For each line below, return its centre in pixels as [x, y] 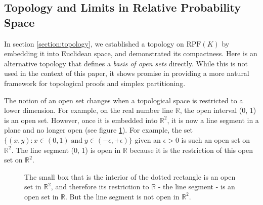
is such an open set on [216, 139]
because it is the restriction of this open [191, 150]
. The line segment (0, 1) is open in [66, 150]
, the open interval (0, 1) [218, 110]
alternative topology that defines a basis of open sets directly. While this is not [126, 63]
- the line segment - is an [196, 187]
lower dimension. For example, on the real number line [89, 110]
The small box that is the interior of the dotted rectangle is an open [130, 176]
